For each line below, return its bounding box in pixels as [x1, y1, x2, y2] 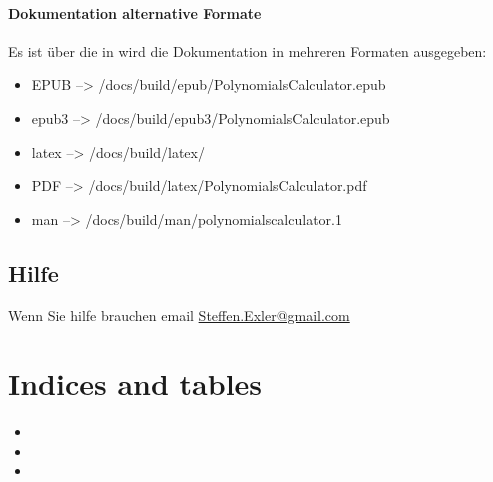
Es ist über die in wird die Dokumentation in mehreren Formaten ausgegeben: [8, 40, 487, 61]
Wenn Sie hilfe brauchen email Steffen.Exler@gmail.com [8, 304, 350, 325]
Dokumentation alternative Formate [8, 2, 262, 23]
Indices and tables [8, 363, 263, 404]
